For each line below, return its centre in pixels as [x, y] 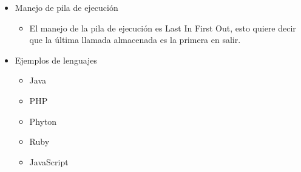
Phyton [43, 121]
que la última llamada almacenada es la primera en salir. [135, 40]
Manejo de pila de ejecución [66, 7]
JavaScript [49, 161]
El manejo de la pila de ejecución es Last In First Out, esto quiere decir [163, 28]
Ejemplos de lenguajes [56, 60]
